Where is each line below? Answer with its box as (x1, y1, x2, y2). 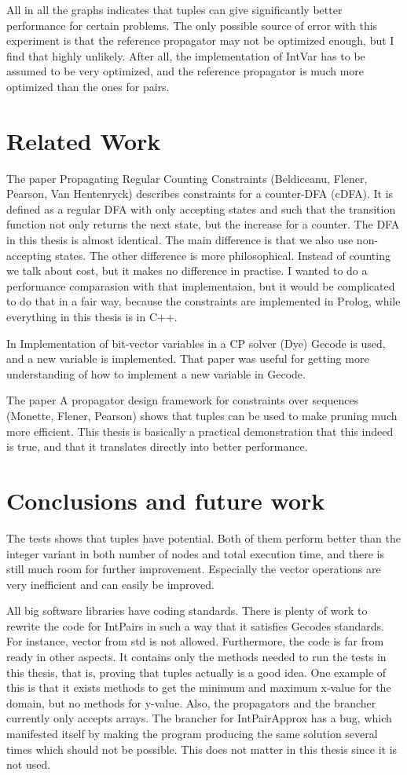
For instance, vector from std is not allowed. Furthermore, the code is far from (6, 633, 384, 649)
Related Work (6, 124, 161, 156)
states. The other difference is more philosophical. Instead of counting (55, 247, 390, 263)
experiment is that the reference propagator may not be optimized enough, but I (6, 32, 394, 49)
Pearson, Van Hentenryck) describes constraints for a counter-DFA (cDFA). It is (6, 185, 394, 202)
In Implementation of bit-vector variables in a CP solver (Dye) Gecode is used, (6, 334, 386, 351)
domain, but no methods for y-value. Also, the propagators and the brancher (6, 694, 376, 711)
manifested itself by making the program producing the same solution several (6, 726, 378, 742)
